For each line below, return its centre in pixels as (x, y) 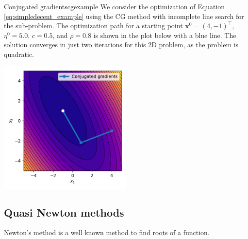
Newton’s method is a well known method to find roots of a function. (107, 232)
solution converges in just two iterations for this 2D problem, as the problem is (121, 45)
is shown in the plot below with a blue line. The (165, 35)
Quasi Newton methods (64, 212)
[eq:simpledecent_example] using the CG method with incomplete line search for (124, 16)
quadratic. (19, 54)
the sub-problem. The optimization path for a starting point (93, 26)
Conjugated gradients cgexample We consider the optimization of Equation (115, 6)
